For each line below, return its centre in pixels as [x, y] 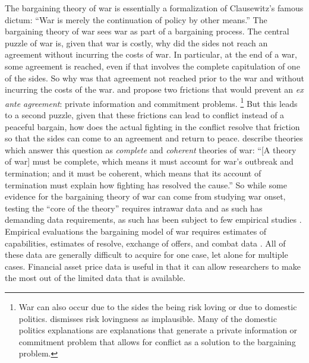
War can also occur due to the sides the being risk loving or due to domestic [158, 306]
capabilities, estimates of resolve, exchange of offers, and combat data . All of [145, 243]
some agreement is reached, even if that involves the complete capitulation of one [152, 66]
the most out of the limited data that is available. [95, 278]
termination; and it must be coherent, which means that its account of [133, 173]
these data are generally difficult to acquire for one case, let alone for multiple [146, 255]
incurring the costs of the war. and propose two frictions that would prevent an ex [154, 89]
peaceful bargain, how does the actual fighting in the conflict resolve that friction [152, 126]
